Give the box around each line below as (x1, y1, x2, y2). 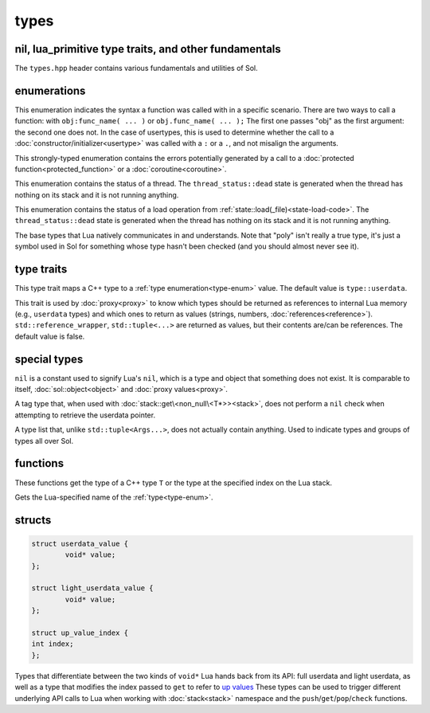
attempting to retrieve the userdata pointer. (14, 410, 155, 420)
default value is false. (14, 331, 85, 341)
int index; (31, 640, 74, 648)
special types (14, 352, 84, 366)
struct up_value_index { (31, 629, 129, 637)
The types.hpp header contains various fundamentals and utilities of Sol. (14, 64, 258, 73)
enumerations (14, 84, 86, 97)
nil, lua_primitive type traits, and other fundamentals (14, 42, 282, 56)
